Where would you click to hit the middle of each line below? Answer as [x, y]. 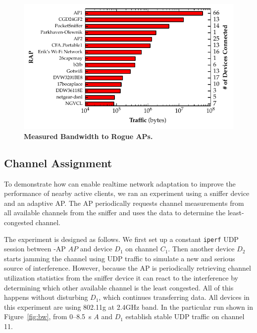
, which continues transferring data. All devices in [174, 297]
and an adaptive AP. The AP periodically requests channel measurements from [124, 203]
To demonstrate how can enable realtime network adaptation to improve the [120, 183]
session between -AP [35, 249]
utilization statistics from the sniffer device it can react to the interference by [121, 278]
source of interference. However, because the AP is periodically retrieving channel [128, 268]
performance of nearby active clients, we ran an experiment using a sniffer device [127, 193]
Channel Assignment [58, 163]
